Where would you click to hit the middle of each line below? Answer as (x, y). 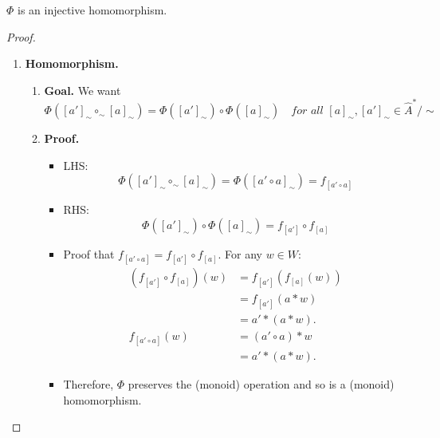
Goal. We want (82, 90)
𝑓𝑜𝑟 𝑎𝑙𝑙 (307, 111)
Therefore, (88, 383)
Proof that (89, 254)
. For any (240, 254)
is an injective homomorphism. (92, 10)
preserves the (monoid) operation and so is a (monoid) (261, 383)
